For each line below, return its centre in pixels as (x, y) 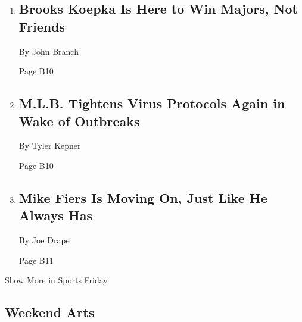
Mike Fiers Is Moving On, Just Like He (143, 197)
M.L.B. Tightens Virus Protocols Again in (152, 103)
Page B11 (36, 260)
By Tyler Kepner (50, 146)
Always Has (56, 215)
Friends (42, 26)
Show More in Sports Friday (56, 280)
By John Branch (49, 51)
